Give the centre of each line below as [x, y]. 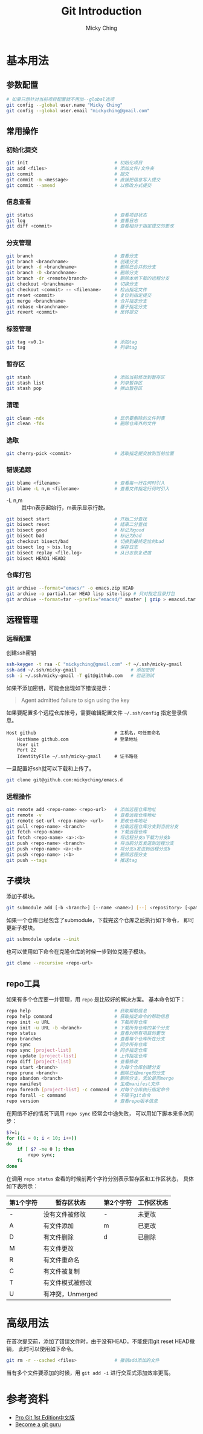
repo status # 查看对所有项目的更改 [85, 1033]
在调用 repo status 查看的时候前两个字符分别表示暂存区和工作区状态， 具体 [100, 1179]
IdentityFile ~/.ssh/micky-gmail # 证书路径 [78, 756]
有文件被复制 [62, 1271]
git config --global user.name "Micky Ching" [64, 105]
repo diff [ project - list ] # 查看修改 [72, 1062]
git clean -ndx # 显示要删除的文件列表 [85, 418]
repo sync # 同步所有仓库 [77, 1045]
